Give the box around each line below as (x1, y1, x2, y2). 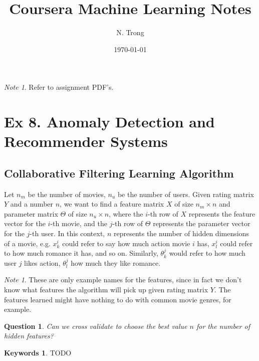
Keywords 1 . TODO (4, 347, 72, 357)
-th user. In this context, (30, 228, 105, 239)
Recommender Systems (4, 131, 168, 151)
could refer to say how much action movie (62, 238, 190, 248)
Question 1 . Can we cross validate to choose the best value (4, 320, 187, 331)
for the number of (196, 320, 250, 331)
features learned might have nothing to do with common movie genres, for (4, 294, 231, 304)
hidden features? (4, 330, 54, 341)
